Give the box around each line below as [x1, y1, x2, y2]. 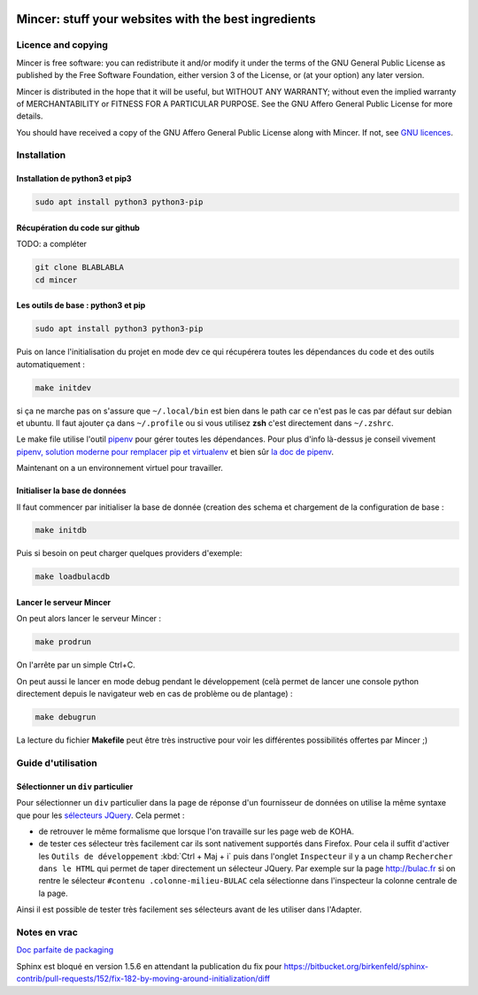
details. [16, 111, 43, 121]
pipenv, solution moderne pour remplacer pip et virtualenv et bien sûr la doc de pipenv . [16, 446, 335, 457]
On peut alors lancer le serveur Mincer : [16, 613, 162, 624]
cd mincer [35, 274, 78, 285]
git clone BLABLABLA [35, 262, 124, 273]
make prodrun [35, 637, 92, 647]
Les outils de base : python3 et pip [16, 300, 146, 311]
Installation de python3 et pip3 [16, 174, 132, 184]
